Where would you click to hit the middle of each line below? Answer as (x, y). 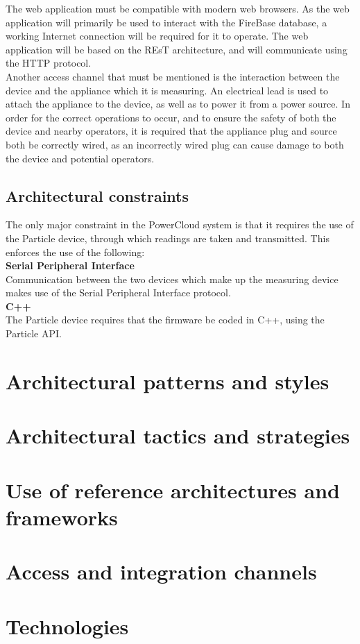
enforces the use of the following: (75, 252)
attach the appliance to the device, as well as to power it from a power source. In (178, 104)
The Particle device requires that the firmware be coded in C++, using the (165, 320)
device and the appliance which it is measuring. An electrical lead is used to (167, 90)
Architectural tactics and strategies (178, 435)
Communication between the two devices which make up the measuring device (172, 279)
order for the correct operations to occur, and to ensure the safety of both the (171, 117)
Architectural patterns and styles (168, 381)
